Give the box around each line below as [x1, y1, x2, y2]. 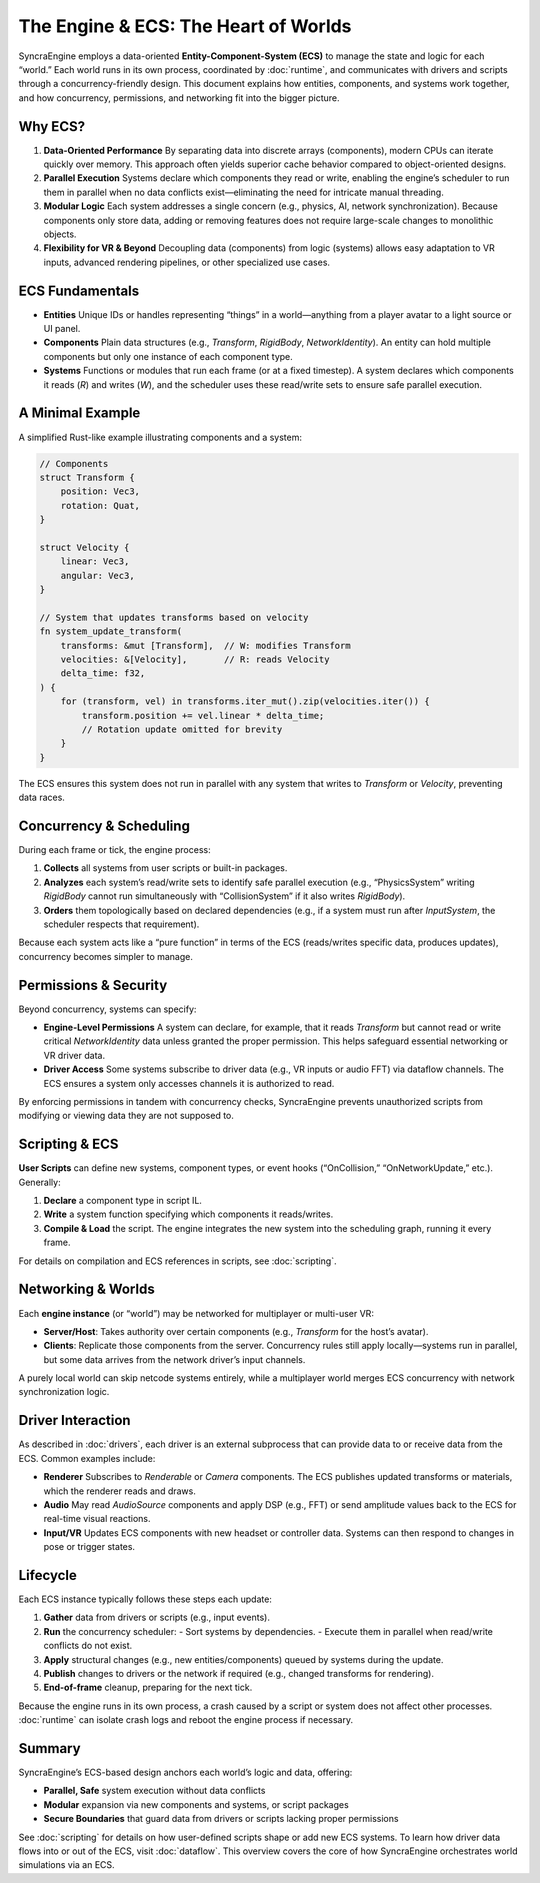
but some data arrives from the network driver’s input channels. [43, 1353, 306, 1365]
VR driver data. [43, 1049, 105, 1061]
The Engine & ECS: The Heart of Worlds [18, 15, 352, 37]
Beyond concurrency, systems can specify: [18, 1003, 197, 1015]
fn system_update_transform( [39, 626, 183, 637]
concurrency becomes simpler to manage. [18, 950, 194, 962]
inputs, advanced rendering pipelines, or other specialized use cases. [43, 256, 330, 268]
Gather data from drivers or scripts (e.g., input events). [43, 1611, 270, 1624]
